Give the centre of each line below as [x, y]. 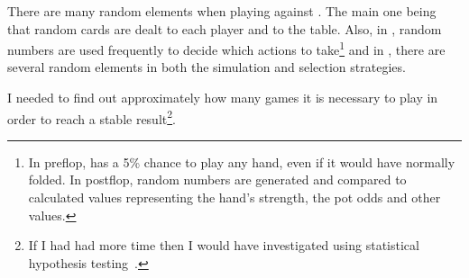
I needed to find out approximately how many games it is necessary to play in [223, 98]
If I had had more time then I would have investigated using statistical [224, 245]
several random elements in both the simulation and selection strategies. [207, 67]
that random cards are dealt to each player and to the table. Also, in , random [225, 28]
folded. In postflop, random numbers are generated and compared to [217, 179]
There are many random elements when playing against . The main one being [222, 11]
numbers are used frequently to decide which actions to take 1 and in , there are [226, 48]
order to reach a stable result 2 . [92, 117]
